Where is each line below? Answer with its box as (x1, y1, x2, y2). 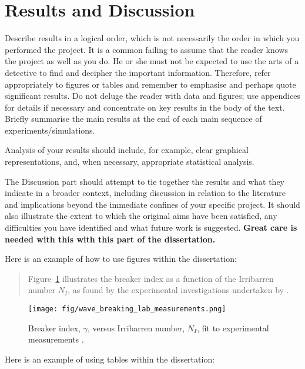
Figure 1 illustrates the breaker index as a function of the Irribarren (28, 272, 274, 284)
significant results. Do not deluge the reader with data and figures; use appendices (5, 89, 300, 102)
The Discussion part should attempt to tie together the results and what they (5, 175, 284, 187)
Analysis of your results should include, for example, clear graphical (5, 144, 249, 156)
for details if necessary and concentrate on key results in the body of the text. (5, 101, 285, 113)
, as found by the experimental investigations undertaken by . (68, 284, 289, 296)
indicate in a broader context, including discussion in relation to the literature (5, 187, 286, 199)
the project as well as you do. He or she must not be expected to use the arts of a (5, 55, 299, 67)
